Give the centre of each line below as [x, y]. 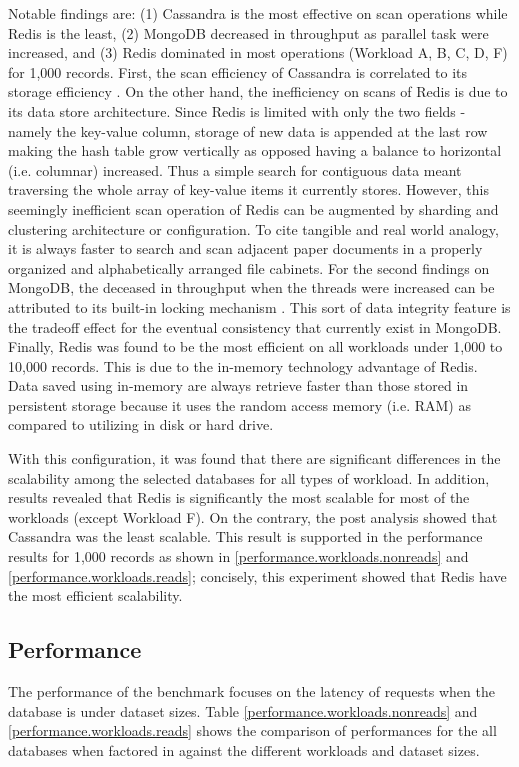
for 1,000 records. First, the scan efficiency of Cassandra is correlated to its [238, 71]
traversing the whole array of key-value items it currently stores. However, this [248, 189]
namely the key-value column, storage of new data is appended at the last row [248, 130]
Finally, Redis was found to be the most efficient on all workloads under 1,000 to [255, 346]
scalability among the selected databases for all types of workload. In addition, [249, 477]
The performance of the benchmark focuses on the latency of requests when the [251, 691]
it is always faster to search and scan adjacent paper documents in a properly [245, 248]
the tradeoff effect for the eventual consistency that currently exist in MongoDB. [255, 326]
